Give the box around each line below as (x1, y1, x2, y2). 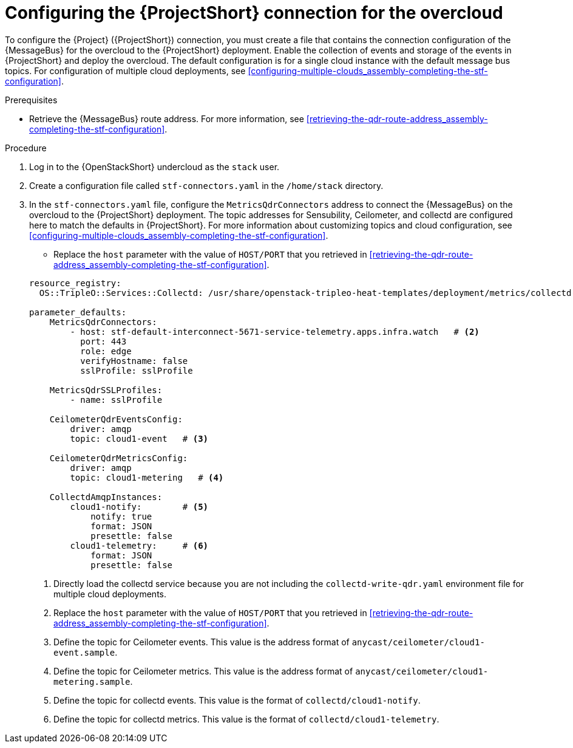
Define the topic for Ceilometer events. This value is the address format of (53, 636, 350, 647)
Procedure (5, 142, 47, 153)
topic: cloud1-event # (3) (70, 433, 209, 444)
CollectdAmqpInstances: (49, 492, 163, 502)
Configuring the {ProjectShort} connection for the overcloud (5, 2, 503, 23)
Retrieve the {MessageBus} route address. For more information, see (29, 113, 304, 124)
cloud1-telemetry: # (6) (70, 540, 209, 551)
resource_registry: (29, 278, 121, 288)
